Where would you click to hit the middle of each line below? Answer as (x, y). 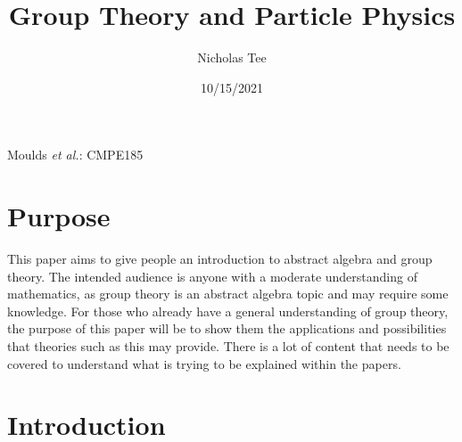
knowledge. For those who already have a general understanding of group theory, (228, 311)
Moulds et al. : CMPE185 (75, 155)
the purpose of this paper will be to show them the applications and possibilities (227, 328)
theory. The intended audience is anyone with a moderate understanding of (212, 276)
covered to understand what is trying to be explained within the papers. (204, 363)
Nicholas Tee (232, 57)
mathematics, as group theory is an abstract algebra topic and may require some (228, 294)
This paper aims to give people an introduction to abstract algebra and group (220, 259)
